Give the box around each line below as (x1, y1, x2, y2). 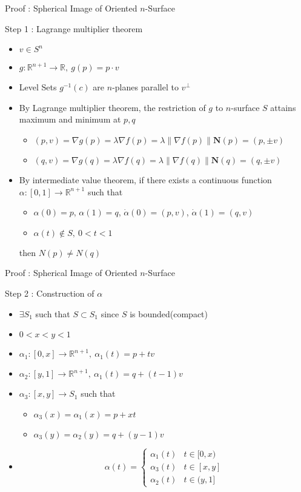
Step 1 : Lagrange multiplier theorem (5, 22, 143, 35)
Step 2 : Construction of (5, 286, 94, 299)
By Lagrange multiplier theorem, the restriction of (19, 101, 206, 113)
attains (270, 101, 296, 113)
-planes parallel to (112, 81, 179, 93)
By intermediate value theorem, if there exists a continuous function (19, 173, 272, 186)
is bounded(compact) (130, 307, 208, 320)
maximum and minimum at (19, 113, 121, 126)
